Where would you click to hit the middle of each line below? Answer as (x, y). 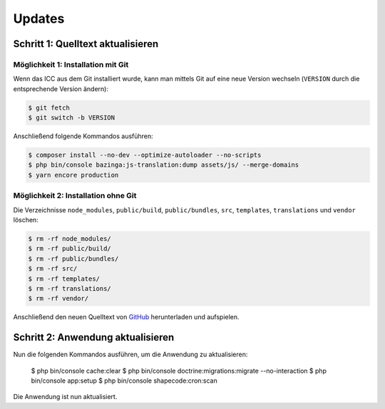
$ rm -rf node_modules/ (70, 238)
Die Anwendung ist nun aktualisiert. (65, 397)
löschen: (26, 219)
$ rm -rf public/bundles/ (73, 259)
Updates (39, 19)
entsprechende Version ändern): (61, 88)
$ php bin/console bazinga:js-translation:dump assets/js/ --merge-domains (164, 165)
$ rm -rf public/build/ (70, 249)
